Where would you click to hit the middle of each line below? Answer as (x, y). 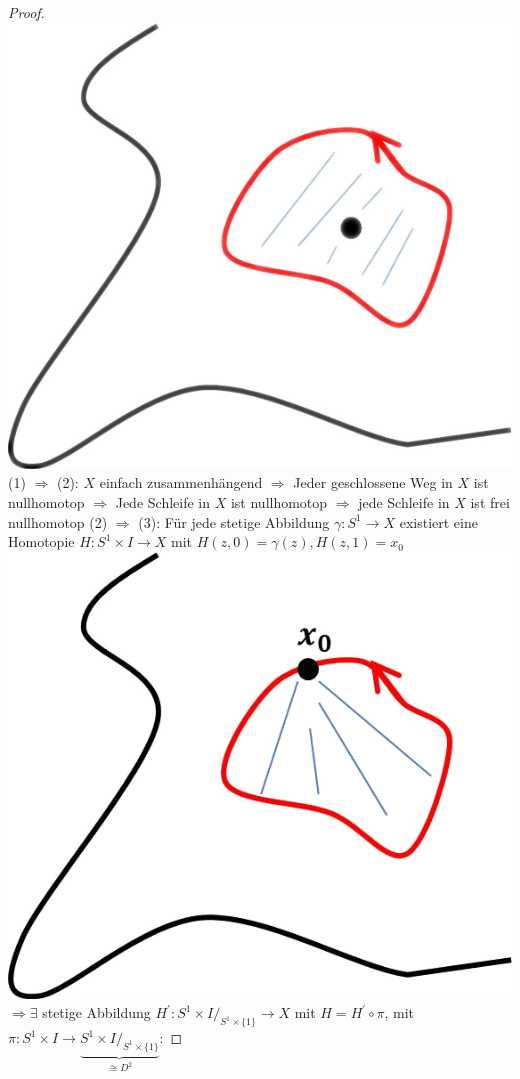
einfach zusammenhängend (181, 482)
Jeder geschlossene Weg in (373, 482)
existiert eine (438, 521)
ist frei (490, 502)
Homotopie (41, 541)
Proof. (26, 12)
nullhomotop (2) (58, 521)
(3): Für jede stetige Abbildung (234, 521)
